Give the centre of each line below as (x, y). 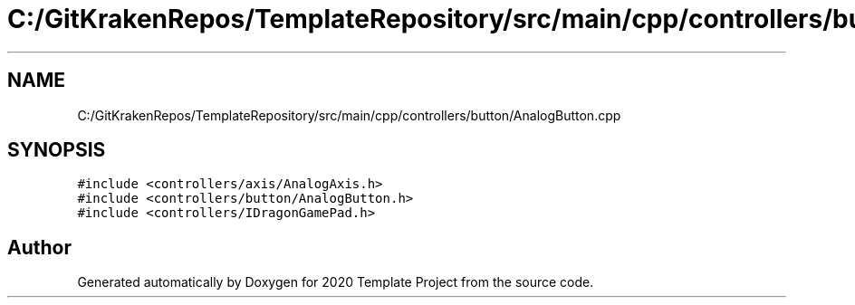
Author (39, 247)
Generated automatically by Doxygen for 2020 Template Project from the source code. (336, 282)
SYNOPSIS (57, 150)
